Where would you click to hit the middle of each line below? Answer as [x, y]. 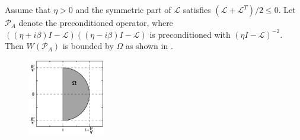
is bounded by [88, 46]
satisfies [197, 9]
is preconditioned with [190, 34]
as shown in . [149, 46]
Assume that [28, 9]
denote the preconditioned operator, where [96, 22]
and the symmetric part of [123, 9]
